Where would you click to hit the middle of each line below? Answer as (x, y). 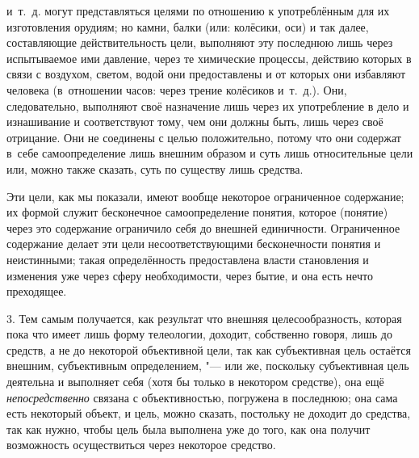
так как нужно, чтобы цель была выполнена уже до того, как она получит (189, 429)
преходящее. (37, 291)
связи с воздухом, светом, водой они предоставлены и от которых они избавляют (206, 74)
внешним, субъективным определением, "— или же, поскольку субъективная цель (208, 366)
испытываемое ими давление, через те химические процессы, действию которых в (209, 58)
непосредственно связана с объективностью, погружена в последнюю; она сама (202, 397)
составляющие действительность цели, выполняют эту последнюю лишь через (200, 42)
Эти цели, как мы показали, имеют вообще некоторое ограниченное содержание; (205, 196)
